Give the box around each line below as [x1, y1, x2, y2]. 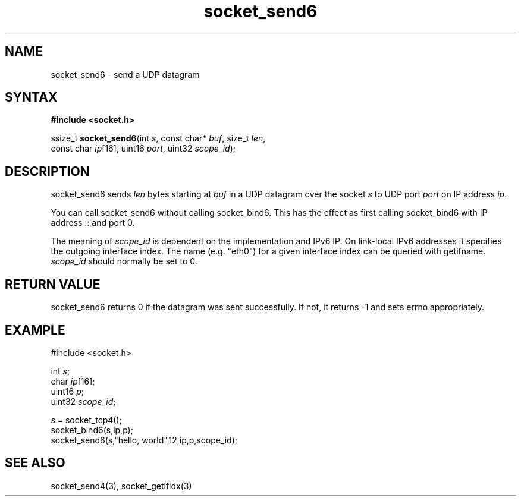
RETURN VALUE [5, 276, 101, 292]
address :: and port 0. [51, 218, 135, 228]
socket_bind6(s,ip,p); [51, 424, 133, 435]
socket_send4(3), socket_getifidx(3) [51, 480, 192, 491]
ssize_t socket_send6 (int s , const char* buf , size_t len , [51, 133, 266, 144]
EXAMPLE [5, 322, 65, 338]
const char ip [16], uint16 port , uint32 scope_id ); [51, 143, 236, 154]
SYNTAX [5, 90, 58, 105]
